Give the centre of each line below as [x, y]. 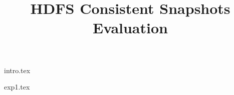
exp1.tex [17, 87]
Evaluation [130, 28]
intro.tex [17, 70]
